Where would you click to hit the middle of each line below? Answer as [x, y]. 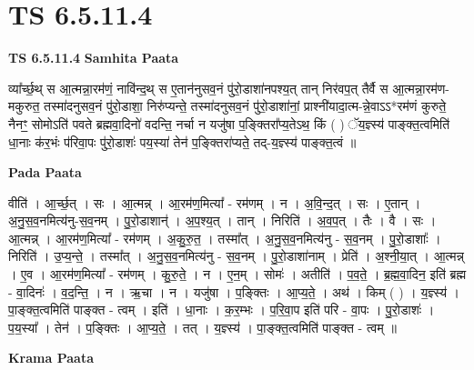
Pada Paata [45, 172]
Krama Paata [51, 358]
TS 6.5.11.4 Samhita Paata [94, 58]
